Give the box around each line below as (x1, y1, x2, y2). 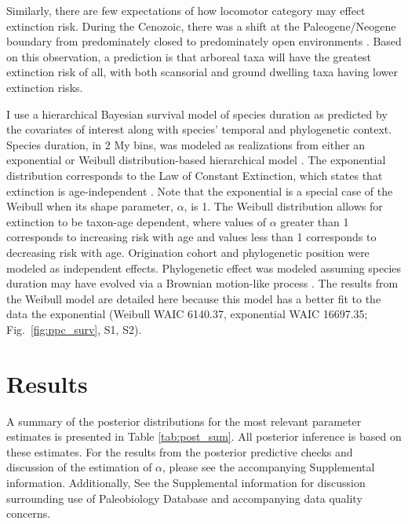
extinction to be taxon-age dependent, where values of (6, 213, 267, 229)
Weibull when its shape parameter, (6, 198, 173, 214)
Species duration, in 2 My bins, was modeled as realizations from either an (6, 136, 366, 152)
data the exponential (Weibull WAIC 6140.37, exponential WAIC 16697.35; (6, 306, 368, 322)
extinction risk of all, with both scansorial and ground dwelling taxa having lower (6, 64, 398, 80)
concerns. (6, 505, 51, 522)
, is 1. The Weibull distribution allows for (184, 198, 383, 214)
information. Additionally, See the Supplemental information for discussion (6, 474, 366, 490)
